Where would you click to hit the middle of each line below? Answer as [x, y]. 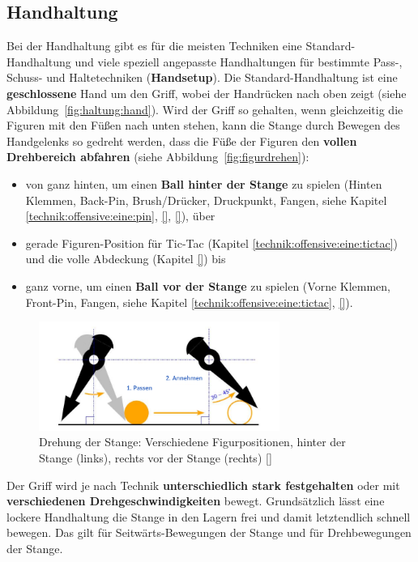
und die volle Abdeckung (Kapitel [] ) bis [126, 259]
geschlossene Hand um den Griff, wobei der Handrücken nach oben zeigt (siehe [207, 93]
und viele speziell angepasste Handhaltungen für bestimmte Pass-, [239, 61]
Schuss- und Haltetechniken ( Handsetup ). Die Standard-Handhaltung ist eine [202, 77]
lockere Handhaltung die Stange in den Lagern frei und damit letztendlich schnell [209, 516]
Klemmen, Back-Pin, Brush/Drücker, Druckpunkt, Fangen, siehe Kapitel [206, 200]
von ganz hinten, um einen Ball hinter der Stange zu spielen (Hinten [204, 183]
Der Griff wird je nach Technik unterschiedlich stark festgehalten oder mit [203, 485]
